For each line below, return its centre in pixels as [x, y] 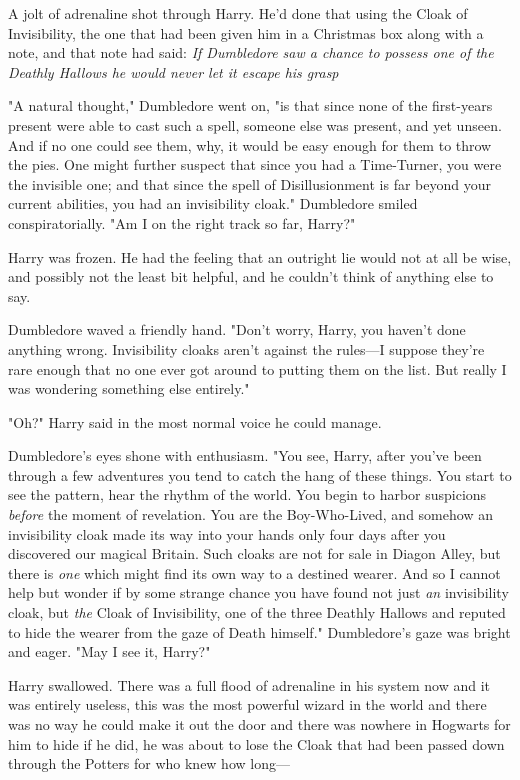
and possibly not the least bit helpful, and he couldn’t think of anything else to [251, 276]
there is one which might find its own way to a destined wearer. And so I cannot [254, 572]
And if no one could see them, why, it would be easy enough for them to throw [250, 144]
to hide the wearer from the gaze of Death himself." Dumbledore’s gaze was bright [259, 631]
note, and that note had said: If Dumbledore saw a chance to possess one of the [251, 52]
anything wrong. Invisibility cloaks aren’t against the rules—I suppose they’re [246, 348]
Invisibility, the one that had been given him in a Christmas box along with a [246, 32]
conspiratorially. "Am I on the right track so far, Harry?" [182, 222]
